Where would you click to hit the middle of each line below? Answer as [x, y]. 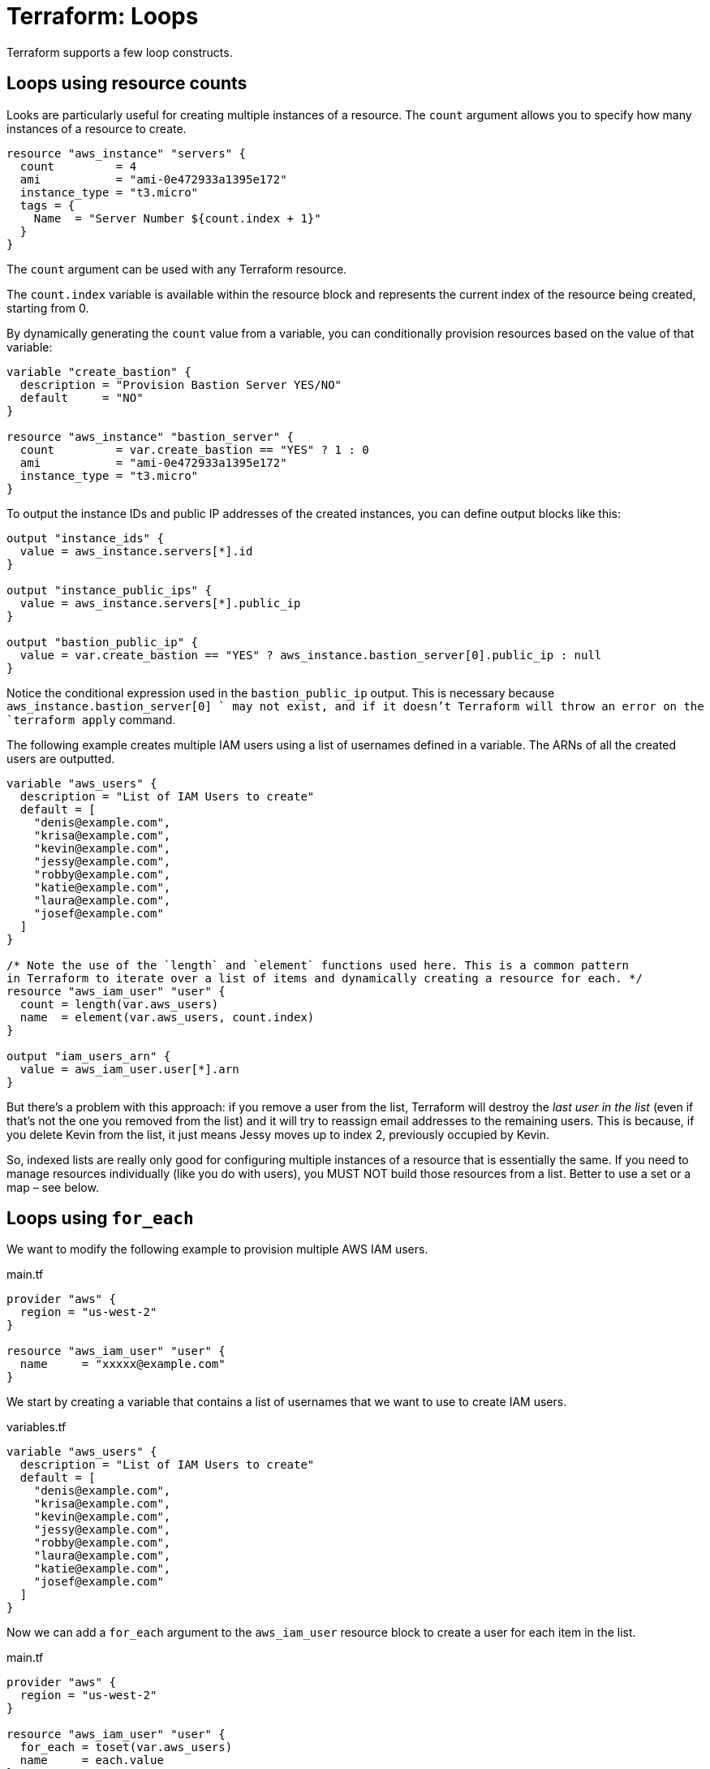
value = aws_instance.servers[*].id [136, 551]
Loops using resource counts [127, 84]
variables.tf [37, 1427]
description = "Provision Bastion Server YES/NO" [181, 384]
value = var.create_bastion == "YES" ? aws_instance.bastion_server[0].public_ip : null [311, 655]
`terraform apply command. [91, 719]
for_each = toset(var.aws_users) [126, 1747]
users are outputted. [61, 758]
